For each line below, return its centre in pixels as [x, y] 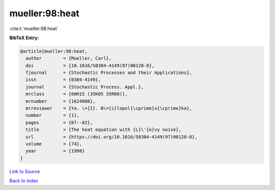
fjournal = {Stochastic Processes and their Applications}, [109, 73]
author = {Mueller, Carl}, [69, 58]
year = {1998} [55, 151]
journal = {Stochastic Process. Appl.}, [85, 87]
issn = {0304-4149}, [63, 80]
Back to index [24, 181]
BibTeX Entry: [24, 38]
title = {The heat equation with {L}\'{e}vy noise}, [104, 130]
